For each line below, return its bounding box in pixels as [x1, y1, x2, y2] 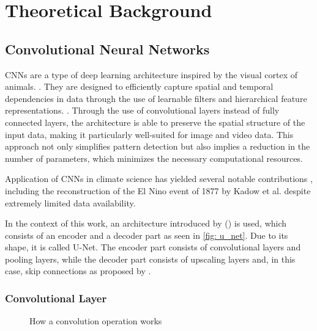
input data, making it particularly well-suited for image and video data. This [5, 128, 294, 140]
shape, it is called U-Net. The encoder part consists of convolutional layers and [5, 241, 301, 253]
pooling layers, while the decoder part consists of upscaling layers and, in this [5, 252, 296, 265]
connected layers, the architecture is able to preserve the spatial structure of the [5, 115, 305, 128]
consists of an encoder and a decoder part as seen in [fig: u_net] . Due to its [5, 228, 288, 241]
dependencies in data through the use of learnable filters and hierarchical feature [5, 92, 307, 104]
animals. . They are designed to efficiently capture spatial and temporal [5, 80, 274, 93]
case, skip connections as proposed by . [5, 264, 151, 277]
